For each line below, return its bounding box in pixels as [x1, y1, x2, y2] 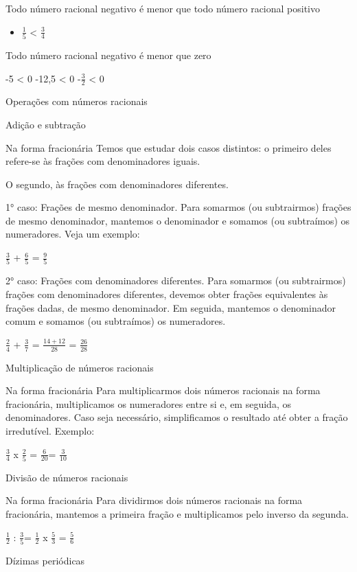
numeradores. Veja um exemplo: [5, 227, 140, 241]
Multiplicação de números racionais [5, 360, 154, 374]
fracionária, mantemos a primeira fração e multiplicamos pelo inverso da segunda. [5, 507, 349, 521]
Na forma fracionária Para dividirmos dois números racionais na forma [5, 493, 303, 507]
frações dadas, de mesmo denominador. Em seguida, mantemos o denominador [5, 300, 336, 314]
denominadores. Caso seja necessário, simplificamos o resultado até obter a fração [5, 410, 348, 424]
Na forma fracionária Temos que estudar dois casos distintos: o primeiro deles [5, 140, 332, 155]
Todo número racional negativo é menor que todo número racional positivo [5, 1, 321, 15]
